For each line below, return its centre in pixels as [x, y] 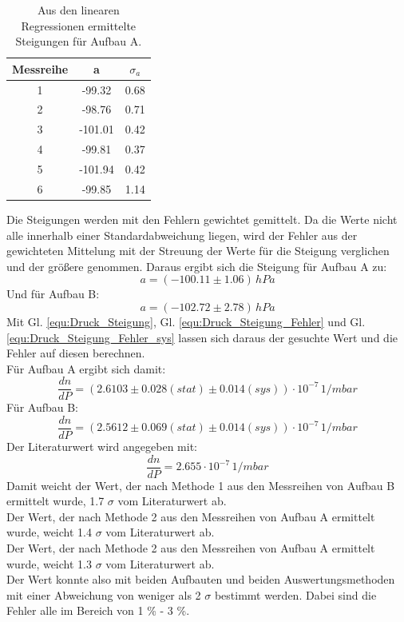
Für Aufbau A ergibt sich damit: [86, 368]
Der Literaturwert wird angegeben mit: [102, 446]
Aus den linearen [78, 10]
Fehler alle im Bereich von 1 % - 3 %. [98, 610]
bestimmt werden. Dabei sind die [295, 594]
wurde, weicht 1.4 [49, 532]
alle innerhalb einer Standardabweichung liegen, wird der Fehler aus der [182, 235]
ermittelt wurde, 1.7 [55, 501]
